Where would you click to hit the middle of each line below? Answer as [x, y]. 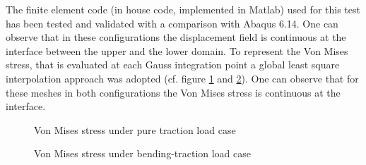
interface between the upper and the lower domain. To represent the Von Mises [177, 50]
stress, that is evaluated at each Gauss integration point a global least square [173, 65]
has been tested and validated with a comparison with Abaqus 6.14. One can [172, 23]
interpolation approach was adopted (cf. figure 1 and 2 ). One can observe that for [182, 78]
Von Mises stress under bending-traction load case [143, 153]
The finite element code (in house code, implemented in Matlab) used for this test [183, 9]
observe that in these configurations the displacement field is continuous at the [176, 37]
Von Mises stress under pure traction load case [135, 129]
